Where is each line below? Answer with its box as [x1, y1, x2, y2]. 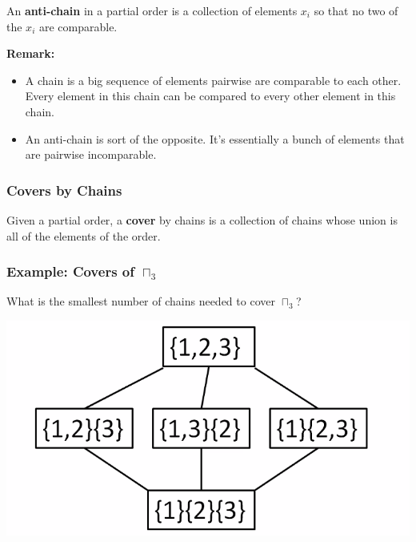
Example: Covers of [6, 261, 134, 281]
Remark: [6, 45, 55, 62]
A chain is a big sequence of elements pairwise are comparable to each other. [25, 71, 402, 88]
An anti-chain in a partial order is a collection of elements [6, 2, 298, 18]
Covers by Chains [6, 180, 122, 200]
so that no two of [314, 2, 398, 18]
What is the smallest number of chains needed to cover [6, 293, 275, 309]
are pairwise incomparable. [25, 146, 157, 163]
